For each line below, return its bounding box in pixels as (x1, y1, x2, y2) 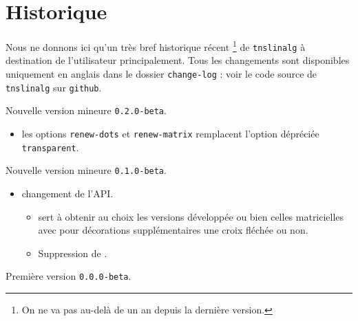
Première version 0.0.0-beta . (6, 269, 131, 283)
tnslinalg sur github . (6, 80, 102, 94)
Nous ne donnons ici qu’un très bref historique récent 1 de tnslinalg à (6, 38, 306, 54)
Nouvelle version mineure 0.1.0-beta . (6, 163, 167, 177)
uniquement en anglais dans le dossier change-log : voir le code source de (6, 67, 317, 81)
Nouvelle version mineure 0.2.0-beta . (6, 103, 167, 118)
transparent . (21, 140, 79, 154)
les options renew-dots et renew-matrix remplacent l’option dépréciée (21, 126, 319, 140)
